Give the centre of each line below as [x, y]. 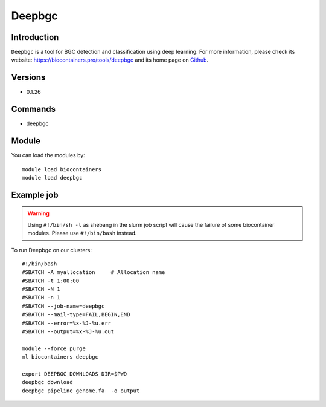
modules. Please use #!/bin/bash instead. [82, 233]
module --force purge [54, 348]
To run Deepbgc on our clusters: [51, 250]
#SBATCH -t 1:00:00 [51, 281]
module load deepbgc [52, 177]
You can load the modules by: [48, 155]
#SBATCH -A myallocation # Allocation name [94, 272]
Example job [35, 194]
